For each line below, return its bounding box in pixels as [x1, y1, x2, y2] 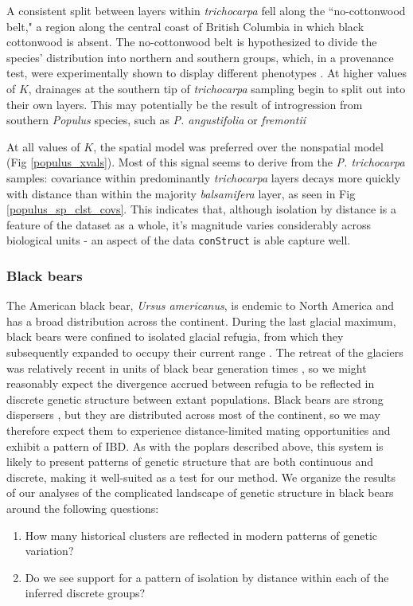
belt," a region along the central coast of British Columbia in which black [6, 18, 364, 34]
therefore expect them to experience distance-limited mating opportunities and [6, 421, 391, 438]
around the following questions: [6, 499, 159, 516]
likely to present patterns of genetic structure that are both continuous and [6, 453, 373, 470]
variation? [25, 542, 74, 559]
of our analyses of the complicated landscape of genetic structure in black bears [6, 484, 394, 501]
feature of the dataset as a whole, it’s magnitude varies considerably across [6, 216, 371, 233]
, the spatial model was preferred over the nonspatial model [93, 138, 384, 154]
